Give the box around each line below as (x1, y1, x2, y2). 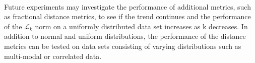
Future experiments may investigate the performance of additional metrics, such (4, 1, 251, 12)
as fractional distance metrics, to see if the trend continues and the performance (4, 11, 251, 22)
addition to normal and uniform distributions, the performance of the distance (4, 31, 246, 41)
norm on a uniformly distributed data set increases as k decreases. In (35, 21, 248, 31)
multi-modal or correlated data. (4, 50, 102, 61)
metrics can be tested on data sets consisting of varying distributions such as (4, 40, 241, 51)
